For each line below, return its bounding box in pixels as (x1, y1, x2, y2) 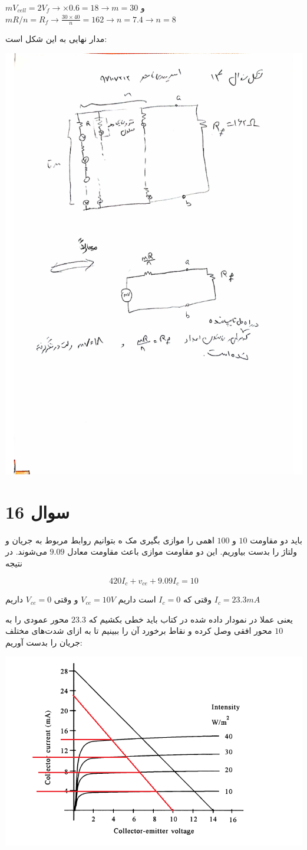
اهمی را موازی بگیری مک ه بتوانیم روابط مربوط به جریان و (5, 533, 214, 546)
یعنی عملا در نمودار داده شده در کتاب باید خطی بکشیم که (88, 613, 293, 625)
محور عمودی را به (5, 613, 69, 625)
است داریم (118, 593, 156, 605)
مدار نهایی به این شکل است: (5, 32, 107, 45)
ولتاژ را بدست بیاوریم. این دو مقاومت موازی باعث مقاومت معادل (67, 545, 298, 558)
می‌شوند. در (5, 545, 47, 558)
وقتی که (183, 593, 212, 605)
